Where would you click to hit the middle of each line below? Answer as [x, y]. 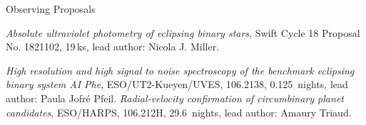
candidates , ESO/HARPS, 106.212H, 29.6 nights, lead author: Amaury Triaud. [179, 112]
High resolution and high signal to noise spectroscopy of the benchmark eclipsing [180, 70]
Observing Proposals [51, 9]
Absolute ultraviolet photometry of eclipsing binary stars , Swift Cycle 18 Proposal [183, 32]
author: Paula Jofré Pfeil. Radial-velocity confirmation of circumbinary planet [175, 98]
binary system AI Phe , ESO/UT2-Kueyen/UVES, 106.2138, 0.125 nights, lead [177, 84]
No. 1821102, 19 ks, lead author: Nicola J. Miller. [113, 47]
